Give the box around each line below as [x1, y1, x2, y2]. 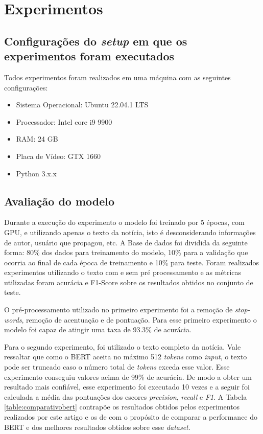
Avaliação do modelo [4, 193, 115, 209]
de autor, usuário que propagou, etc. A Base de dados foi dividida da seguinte [4, 237, 248, 247]
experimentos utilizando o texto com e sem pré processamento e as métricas [4, 267, 242, 278]
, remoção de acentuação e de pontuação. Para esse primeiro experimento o [21, 314, 257, 325]
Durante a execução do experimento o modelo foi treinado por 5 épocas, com [4, 217, 245, 227]
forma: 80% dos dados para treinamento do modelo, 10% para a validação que [4, 247, 248, 258]
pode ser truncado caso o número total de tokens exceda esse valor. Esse [4, 361, 230, 372]
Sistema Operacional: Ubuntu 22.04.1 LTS [16, 99, 149, 110]
